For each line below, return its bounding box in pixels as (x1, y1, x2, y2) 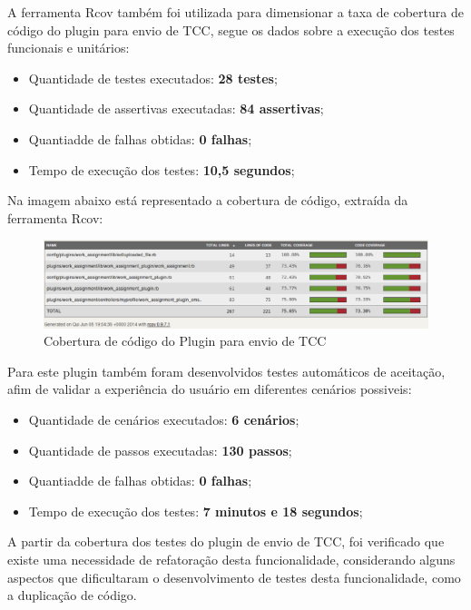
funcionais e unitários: (7, 38, 130, 57)
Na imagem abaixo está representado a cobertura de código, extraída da (7, 191, 408, 210)
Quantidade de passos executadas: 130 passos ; (28, 440, 292, 459)
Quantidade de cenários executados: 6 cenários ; (28, 410, 299, 429)
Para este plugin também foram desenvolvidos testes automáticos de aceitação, (7, 361, 446, 380)
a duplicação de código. (7, 585, 137, 605)
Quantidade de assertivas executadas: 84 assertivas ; (28, 99, 324, 118)
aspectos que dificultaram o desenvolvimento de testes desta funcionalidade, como (7, 567, 461, 586)
